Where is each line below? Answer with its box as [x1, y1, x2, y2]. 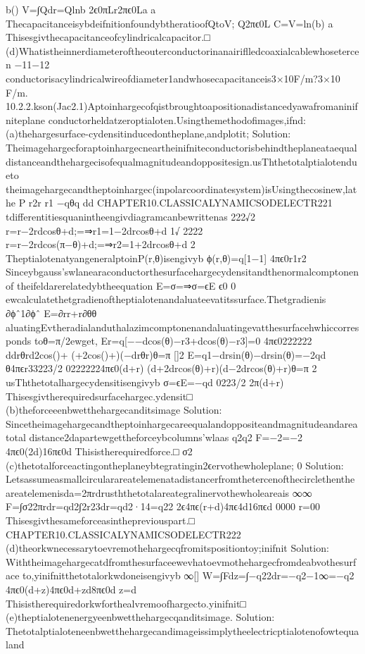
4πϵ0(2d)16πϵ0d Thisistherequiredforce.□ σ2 [6, 444, 193, 458]
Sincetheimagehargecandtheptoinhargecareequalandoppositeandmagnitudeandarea [6, 416, 358, 431]
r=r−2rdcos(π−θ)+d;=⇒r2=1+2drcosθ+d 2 [6, 237, 196, 252]
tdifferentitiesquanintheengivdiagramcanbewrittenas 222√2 [6, 209, 255, 223]
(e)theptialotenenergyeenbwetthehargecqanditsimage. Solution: [6, 610, 275, 624]
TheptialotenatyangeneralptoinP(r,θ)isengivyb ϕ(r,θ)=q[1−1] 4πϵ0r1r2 [6, 250, 307, 265]
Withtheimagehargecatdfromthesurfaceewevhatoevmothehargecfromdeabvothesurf [6, 554, 357, 569]
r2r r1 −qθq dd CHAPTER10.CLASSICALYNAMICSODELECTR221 [28, 195, 333, 210]
